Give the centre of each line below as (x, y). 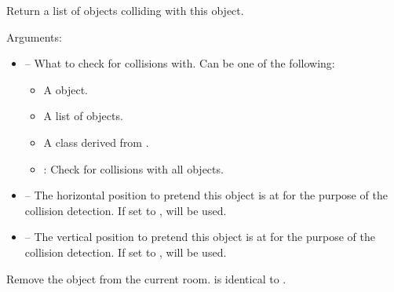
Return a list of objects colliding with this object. (125, 10)
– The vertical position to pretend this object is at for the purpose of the (200, 237)
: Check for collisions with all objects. (133, 168)
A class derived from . (96, 142)
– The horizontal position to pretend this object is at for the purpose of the (206, 195)
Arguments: (34, 36)
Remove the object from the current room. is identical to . (146, 278)
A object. (66, 89)
